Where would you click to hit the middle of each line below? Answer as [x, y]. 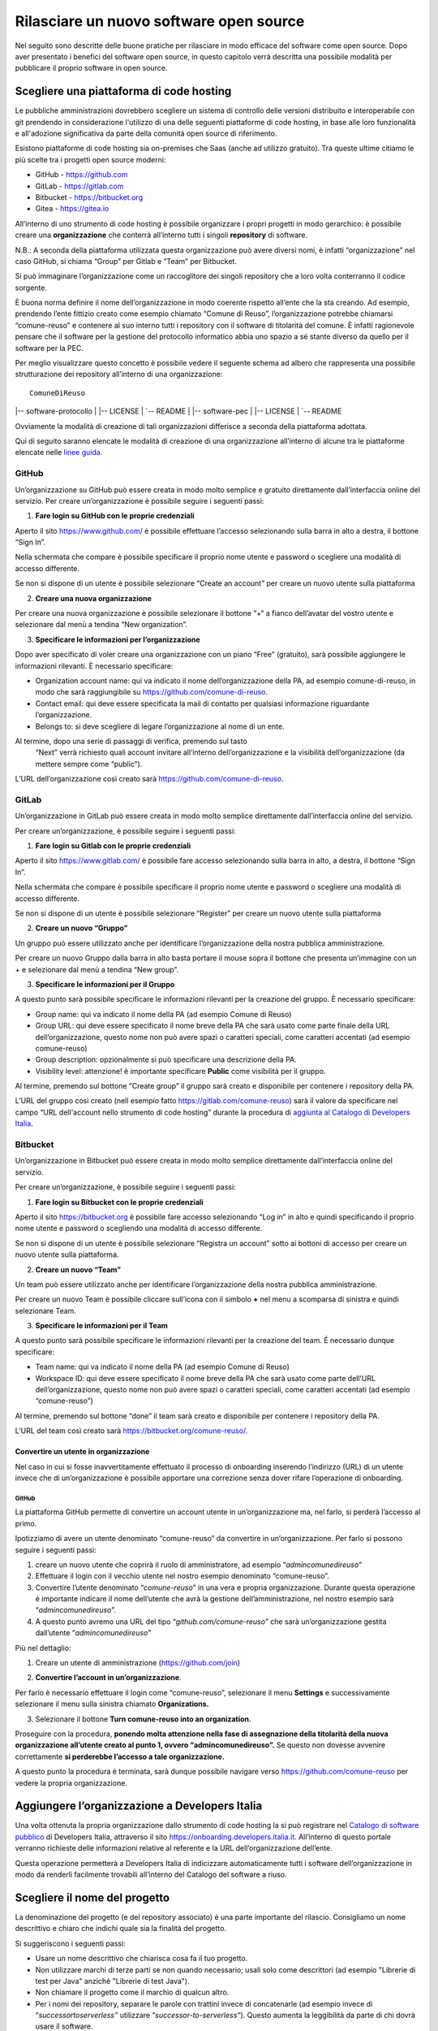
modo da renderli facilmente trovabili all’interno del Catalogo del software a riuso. [151, 1875]
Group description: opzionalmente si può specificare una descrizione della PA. [166, 1059]
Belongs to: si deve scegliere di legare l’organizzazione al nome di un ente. [160, 726]
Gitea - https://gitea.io [72, 209]
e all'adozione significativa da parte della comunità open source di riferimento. [146, 133]
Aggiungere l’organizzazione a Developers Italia [139, 1806]
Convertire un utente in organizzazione [82, 1452]
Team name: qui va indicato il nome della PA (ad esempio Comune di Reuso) [162, 1367]
